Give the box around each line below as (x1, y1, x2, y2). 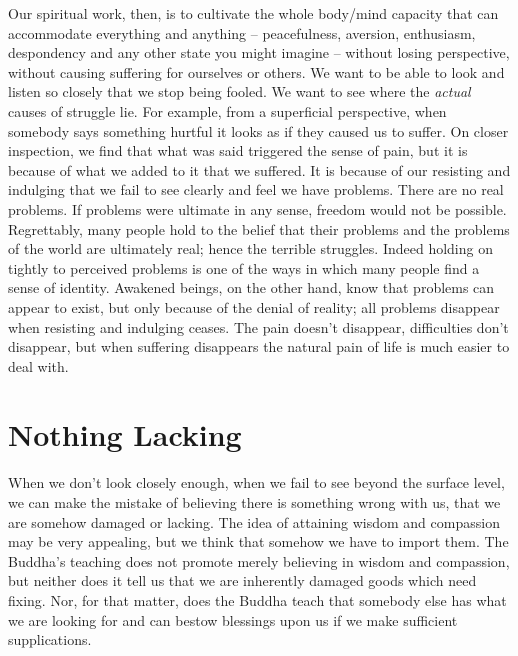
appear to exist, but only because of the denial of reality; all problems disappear (8, 296, 500, 317)
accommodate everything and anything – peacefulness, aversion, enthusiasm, (8, 22, 476, 43)
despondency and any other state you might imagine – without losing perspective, (8, 42, 510, 63)
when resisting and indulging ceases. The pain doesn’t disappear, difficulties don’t (8, 316, 509, 337)
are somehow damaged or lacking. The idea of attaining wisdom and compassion (8, 511, 500, 532)
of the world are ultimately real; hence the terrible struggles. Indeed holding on (8, 238, 493, 259)
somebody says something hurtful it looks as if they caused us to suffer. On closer (8, 120, 509, 141)
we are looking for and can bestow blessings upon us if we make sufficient (8, 609, 458, 630)
